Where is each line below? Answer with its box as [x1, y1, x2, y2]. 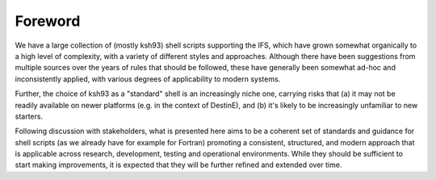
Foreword [15, 12, 81, 30]
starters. [15, 111, 44, 121]
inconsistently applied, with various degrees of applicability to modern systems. [15, 73, 281, 84]
